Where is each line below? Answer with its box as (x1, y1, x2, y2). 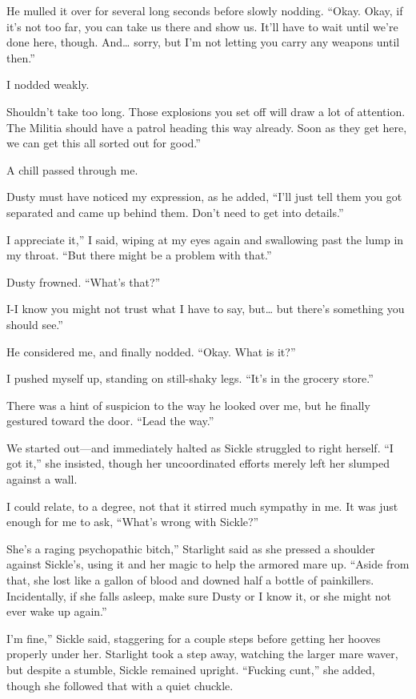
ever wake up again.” (6, 603, 107, 620)
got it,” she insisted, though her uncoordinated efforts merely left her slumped (6, 455, 390, 472)
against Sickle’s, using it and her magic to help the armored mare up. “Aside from (6, 556, 410, 572)
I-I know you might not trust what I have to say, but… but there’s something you (6, 300, 405, 317)
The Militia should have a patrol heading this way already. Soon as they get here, (6, 119, 407, 135)
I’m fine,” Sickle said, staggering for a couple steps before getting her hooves (6, 629, 381, 646)
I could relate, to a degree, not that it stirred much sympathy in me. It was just (6, 497, 398, 514)
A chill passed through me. (6, 161, 138, 178)
